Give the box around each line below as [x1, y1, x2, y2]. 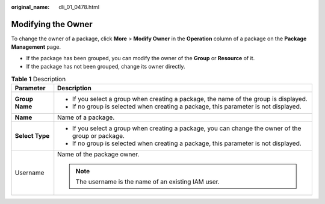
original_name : [11, 4, 50, 10]
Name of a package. [57, 113, 115, 122]
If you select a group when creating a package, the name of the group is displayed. [72, 94, 308, 103]
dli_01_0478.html [58, 4, 99, 10]
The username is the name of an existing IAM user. [75, 178, 220, 186]
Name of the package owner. [57, 150, 140, 158]
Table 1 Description [11, 75, 66, 83]
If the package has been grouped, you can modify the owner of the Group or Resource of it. [26, 54, 255, 61]
